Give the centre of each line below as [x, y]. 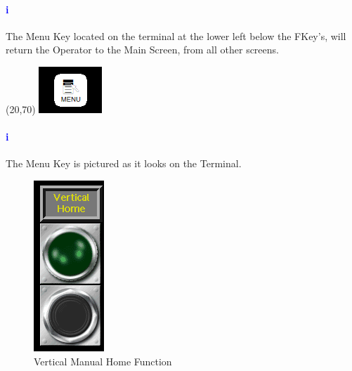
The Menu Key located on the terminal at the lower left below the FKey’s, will [176, 35]
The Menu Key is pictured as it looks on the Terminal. [124, 163]
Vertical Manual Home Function [103, 361]
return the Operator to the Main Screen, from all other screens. [142, 50]
